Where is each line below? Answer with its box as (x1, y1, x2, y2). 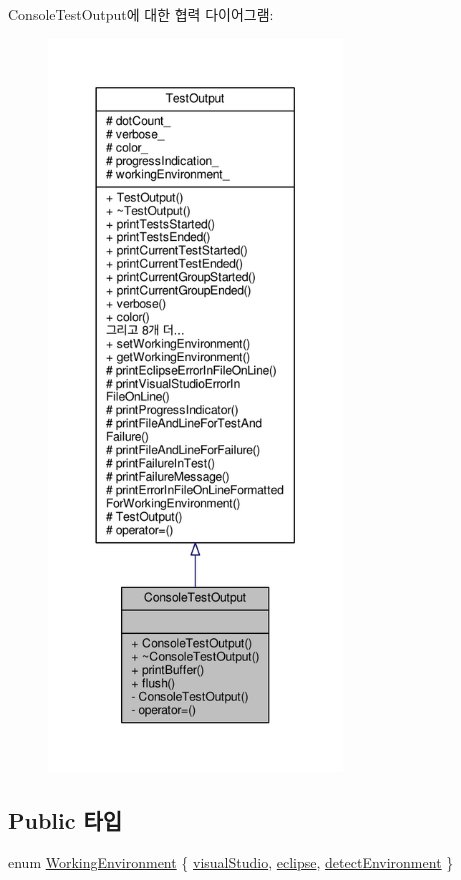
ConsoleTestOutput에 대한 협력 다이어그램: (8, 4, 274, 24)
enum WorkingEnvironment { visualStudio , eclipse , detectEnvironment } (8, 851, 454, 872)
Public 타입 (8, 804, 123, 835)
